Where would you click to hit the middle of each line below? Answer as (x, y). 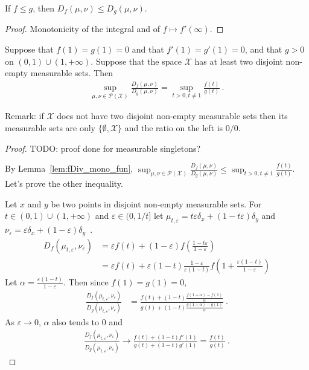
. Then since (86, 282)
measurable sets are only (50, 128)
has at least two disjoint (239, 61)
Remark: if (24, 116)
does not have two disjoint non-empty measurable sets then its (172, 116)
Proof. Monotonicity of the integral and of (83, 29)
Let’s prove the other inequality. (64, 183)
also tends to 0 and (87, 321)
